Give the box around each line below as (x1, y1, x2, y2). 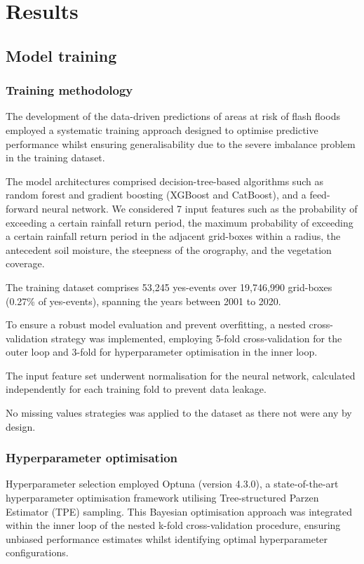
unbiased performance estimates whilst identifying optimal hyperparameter (6, 531, 328, 546)
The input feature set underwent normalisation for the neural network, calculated (6, 368, 356, 382)
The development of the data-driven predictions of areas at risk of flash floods (6, 109, 340, 123)
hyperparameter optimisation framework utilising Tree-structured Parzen (6, 490, 319, 505)
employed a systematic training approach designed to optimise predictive (6, 122, 318, 137)
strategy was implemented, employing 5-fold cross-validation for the (50, 330, 342, 345)
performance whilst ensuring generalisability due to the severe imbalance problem (6, 136, 356, 151)
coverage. (6, 256, 45, 271)
